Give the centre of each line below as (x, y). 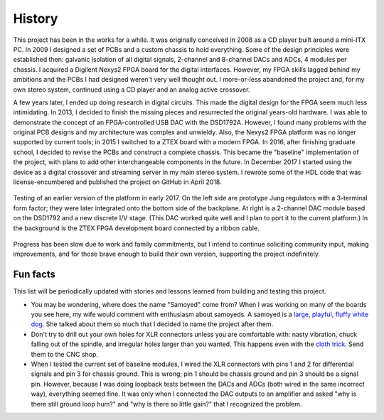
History (36, 18)
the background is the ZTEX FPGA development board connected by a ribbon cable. (136, 228)
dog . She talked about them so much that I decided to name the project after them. (152, 324)
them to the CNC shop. (65, 354)
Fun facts (34, 275)
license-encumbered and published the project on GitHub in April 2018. (117, 182)
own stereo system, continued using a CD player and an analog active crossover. (132, 90)
